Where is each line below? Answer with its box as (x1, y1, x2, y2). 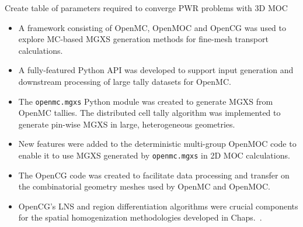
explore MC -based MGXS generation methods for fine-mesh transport (18, 33, 269, 45)
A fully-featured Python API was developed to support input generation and (18, 64, 294, 76)
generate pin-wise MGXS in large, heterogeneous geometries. (18, 118, 235, 130)
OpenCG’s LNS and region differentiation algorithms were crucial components (18, 200, 298, 212)
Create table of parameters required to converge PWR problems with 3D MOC (5, 2, 288, 13)
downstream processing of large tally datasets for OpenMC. (18, 75, 231, 87)
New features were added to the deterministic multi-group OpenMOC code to (18, 137, 297, 150)
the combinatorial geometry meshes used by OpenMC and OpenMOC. (18, 180, 270, 192)
